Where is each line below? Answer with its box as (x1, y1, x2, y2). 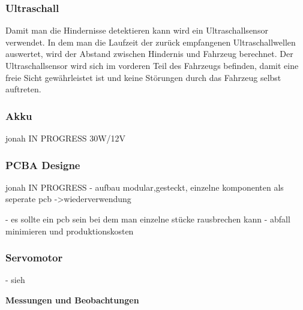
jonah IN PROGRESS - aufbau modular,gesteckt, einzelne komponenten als (5, 180, 284, 193)
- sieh (5, 273, 25, 286)
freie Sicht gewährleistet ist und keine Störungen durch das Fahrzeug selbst (5, 71, 281, 83)
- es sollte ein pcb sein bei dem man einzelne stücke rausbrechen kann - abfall (5, 213, 290, 225)
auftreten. (5, 83, 41, 95)
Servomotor (5, 250, 63, 265)
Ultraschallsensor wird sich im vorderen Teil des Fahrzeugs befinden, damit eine (5, 59, 299, 71)
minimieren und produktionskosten (5, 224, 134, 237)
